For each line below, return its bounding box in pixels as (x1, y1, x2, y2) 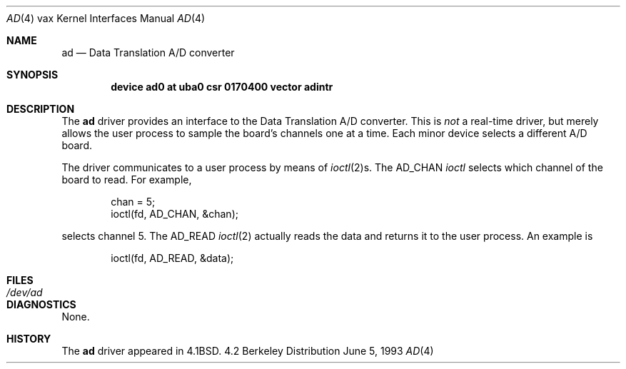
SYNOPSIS (6, 69, 59, 81)
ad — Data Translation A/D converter (61, 46, 235, 59)
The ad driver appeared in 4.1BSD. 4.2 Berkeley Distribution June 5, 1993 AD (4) (61, 345, 434, 357)
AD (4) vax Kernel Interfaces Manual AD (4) (6, 12, 206, 24)
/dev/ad (6, 286, 43, 298)
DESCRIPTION (6, 103, 75, 115)
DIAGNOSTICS (6, 298, 76, 310)
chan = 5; (111, 196, 156, 208)
